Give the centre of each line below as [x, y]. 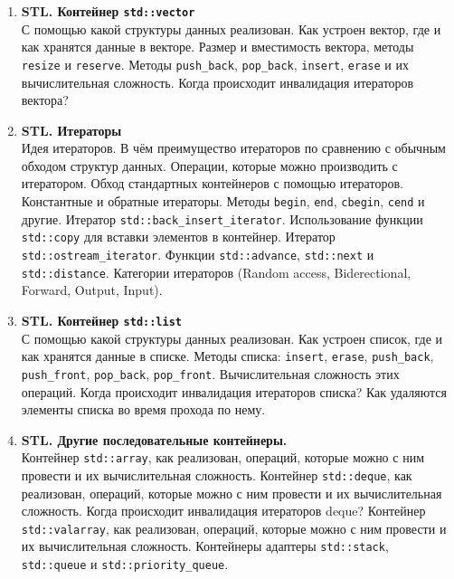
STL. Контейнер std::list [102, 320]
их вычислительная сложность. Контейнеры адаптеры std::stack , [205, 546]
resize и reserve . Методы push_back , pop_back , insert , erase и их [215, 64]
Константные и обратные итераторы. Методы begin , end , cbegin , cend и [223, 201]
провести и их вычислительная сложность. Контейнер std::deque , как [217, 475]
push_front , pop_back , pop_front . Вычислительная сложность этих [210, 373]
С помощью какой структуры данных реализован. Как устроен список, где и [232, 338]
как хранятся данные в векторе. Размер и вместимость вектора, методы [218, 47]
